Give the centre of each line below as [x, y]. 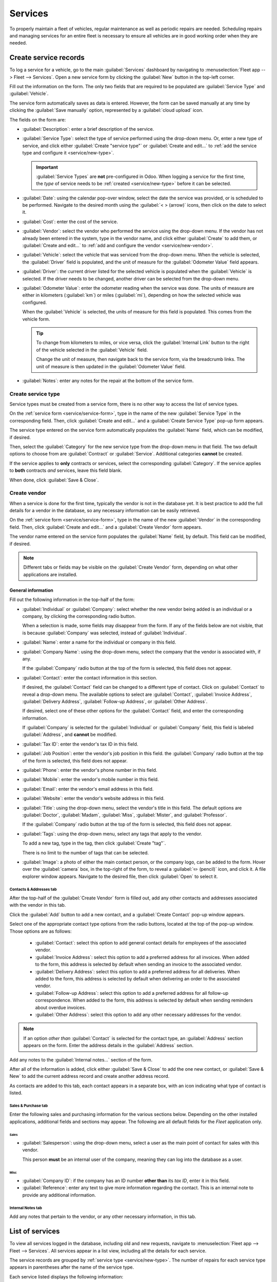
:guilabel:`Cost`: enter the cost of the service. [70, 222]
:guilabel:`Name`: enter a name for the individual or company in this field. [99, 642]
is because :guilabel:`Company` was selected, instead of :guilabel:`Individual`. [104, 633]
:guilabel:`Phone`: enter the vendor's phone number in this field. [90, 770]
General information [31, 590]
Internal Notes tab [26, 1208]
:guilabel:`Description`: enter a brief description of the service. [88, 129]
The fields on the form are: [38, 119]
